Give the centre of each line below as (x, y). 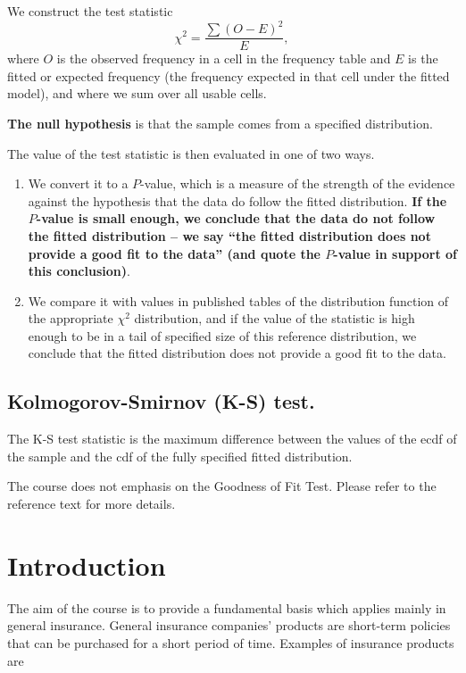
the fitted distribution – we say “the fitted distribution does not (229, 235)
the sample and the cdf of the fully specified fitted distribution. (180, 456)
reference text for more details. (92, 504)
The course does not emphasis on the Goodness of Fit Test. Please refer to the (222, 486)
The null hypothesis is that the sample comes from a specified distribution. (220, 123)
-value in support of (395, 253)
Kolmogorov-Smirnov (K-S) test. (161, 401)
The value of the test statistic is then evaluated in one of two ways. (191, 153)
